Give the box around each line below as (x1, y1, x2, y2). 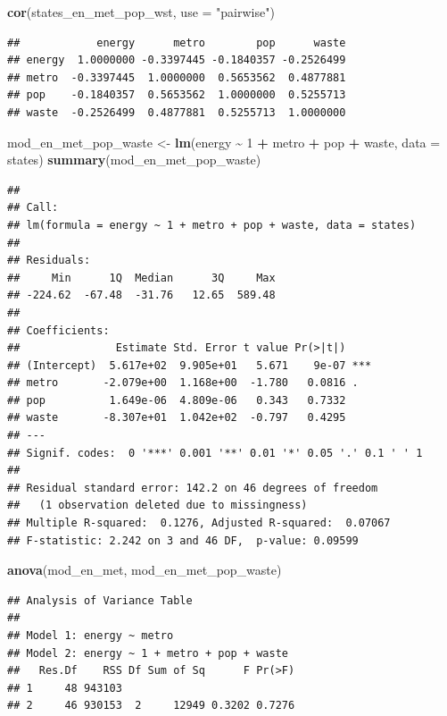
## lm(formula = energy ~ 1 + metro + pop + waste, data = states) (7, 218, 417, 232)
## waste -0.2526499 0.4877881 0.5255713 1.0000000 (7, 105, 346, 119)
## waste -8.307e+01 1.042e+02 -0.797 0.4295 (7, 411, 346, 425)
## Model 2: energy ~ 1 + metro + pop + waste (7, 646, 288, 660)
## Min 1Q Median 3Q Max (7, 271, 276, 284)
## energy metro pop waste (7, 36, 346, 49)
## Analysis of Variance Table (7, 594, 193, 607)
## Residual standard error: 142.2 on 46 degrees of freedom (7, 481, 378, 494)
